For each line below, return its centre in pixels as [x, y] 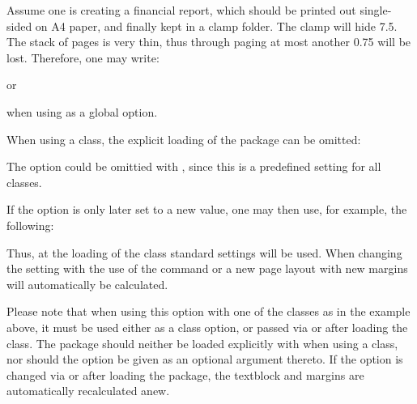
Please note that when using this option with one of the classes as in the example [208, 311]
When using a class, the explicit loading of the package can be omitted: [184, 139]
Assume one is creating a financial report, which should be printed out [181, 10]
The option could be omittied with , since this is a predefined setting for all [194, 166]
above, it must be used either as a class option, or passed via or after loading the [207, 327]
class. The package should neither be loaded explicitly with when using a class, [202, 343]
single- [376, 10]
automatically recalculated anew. [88, 391]
